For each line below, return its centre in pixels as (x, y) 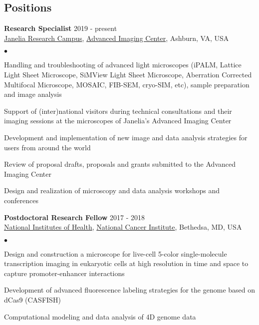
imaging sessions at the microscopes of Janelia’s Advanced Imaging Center (118, 121)
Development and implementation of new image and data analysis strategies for (126, 137)
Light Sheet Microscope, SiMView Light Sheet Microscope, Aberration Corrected (128, 74)
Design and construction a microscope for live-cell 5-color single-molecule (116, 253)
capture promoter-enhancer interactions (64, 273)
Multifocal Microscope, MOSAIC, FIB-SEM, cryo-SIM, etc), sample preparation (127, 84)
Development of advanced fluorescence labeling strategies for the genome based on (130, 290)
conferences (21, 200)
